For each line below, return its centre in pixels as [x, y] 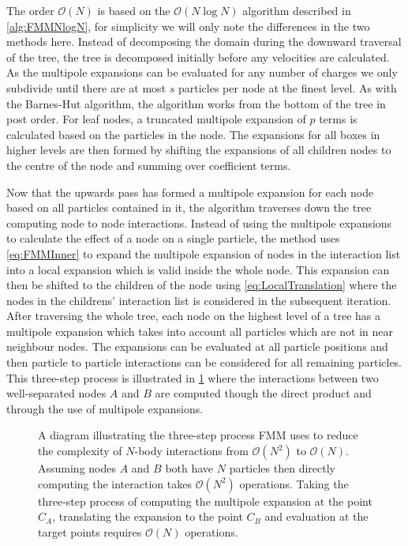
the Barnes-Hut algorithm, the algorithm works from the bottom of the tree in [196, 103]
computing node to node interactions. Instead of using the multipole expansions [199, 222]
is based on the [134, 10]
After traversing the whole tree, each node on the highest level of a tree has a [194, 316]
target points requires [90, 531]
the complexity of [80, 451]
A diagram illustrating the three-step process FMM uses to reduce [198, 435]
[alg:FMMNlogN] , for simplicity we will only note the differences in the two [188, 26]
